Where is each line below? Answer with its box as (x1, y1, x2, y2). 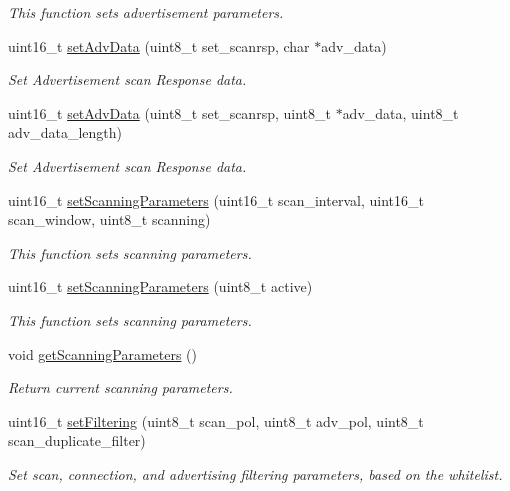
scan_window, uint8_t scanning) (8, 209, 211, 230)
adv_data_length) (8, 122, 122, 143)
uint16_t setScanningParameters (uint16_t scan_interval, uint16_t (8, 189, 424, 210)
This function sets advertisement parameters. (8, 2, 284, 22)
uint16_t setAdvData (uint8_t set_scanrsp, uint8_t (8, 102, 331, 123)
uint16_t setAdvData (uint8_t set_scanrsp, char (8, 35, 310, 56)
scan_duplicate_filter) (8, 430, 146, 451)
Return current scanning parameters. (8, 377, 233, 398)
